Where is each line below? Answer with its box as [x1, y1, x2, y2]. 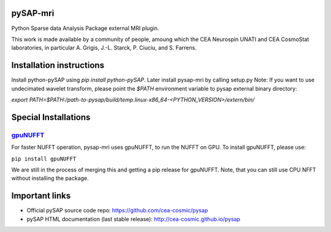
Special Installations [11, 112, 91, 122]
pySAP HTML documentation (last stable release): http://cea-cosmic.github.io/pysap [26, 215, 240, 223]
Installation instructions [11, 60, 104, 70]
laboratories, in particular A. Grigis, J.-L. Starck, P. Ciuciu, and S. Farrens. [11, 44, 197, 51]
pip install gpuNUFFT [11, 155, 77, 162]
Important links [11, 190, 71, 201]
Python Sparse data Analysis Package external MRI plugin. [11, 24, 159, 32]
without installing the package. [11, 174, 89, 182]
